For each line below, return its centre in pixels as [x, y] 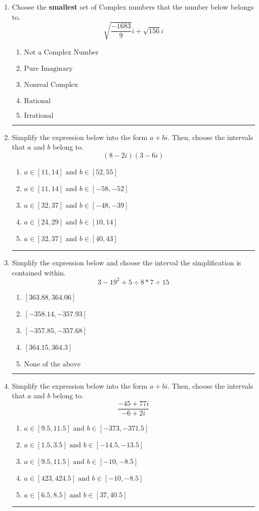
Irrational [39, 115]
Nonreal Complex [51, 85]
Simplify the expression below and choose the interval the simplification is [126, 262]
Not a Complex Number [61, 52]
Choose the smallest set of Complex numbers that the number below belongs [133, 7]
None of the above [52, 364]
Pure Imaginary [48, 68]
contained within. [39, 272]
